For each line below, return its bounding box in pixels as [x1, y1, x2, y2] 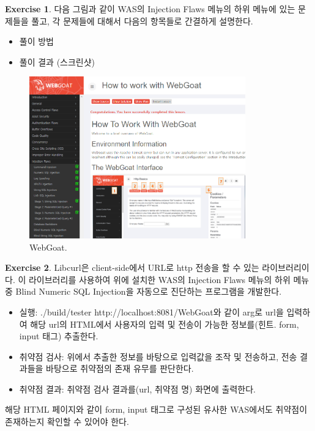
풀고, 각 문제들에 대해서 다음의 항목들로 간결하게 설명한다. [31, 14, 253, 27]
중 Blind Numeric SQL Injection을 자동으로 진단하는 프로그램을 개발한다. [5, 285, 282, 298]
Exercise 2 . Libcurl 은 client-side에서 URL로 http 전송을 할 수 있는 [5, 261, 259, 274]
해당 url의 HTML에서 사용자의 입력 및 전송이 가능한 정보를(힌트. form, [30, 317, 299, 330]
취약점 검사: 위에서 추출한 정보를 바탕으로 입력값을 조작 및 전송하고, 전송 [19, 350, 297, 363]
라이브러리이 [262, 261, 309, 274]
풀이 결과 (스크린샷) [19, 55, 95, 68]
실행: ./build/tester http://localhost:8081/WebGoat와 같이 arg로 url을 [19, 305, 284, 318]
